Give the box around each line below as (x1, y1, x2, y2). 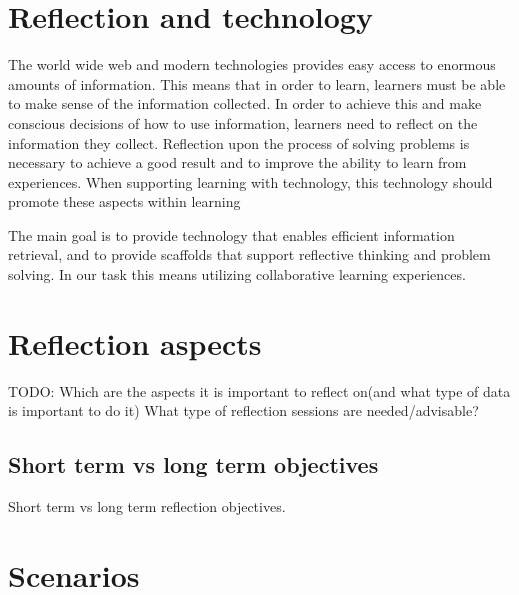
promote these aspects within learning (8, 191, 241, 212)
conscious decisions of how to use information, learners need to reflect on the (8, 112, 478, 133)
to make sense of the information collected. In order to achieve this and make (8, 93, 482, 114)
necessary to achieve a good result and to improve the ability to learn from (8, 152, 467, 173)
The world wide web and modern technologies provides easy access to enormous (8, 54, 496, 75)
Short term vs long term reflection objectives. (8, 496, 286, 517)
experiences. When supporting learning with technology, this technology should (8, 171, 493, 192)
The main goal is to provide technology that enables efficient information (8, 224, 455, 245)
